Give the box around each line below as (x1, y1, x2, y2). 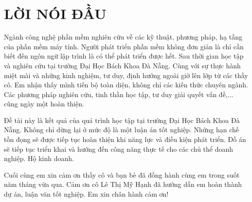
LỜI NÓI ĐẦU (4, 3, 107, 23)
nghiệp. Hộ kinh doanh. (4, 153, 74, 163)
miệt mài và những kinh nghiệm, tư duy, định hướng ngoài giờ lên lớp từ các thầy (4, 70, 248, 80)
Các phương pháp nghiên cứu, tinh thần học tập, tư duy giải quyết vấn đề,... (4, 89, 234, 99)
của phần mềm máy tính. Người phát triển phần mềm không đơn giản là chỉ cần (4, 41, 244, 51)
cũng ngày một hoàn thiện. (4, 99, 84, 109)
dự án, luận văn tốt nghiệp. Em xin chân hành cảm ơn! (4, 189, 169, 199)
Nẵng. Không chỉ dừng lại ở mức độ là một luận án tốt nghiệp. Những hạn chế (4, 124, 239, 135)
